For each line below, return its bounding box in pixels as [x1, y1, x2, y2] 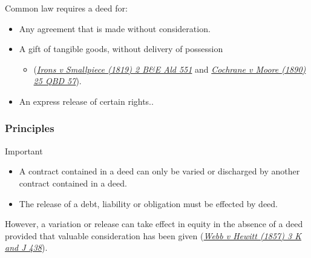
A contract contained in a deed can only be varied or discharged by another [19, 165, 300, 177]
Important [5, 144, 43, 157]
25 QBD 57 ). [33, 74, 82, 87]
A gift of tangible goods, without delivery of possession [19, 42, 223, 55]
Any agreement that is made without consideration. [19, 22, 211, 35]
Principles [5, 121, 54, 136]
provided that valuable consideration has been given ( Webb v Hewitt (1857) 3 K [5, 229, 301, 242]
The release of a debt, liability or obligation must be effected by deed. [19, 197, 278, 210]
